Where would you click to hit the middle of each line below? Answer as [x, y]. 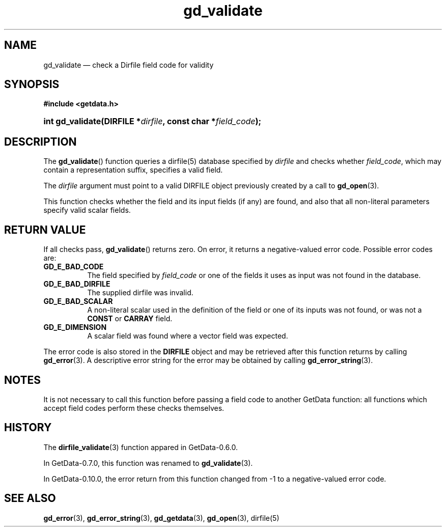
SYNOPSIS [32, 85]
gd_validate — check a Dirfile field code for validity [129, 65]
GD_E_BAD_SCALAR [78, 301]
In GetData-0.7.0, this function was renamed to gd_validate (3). [148, 463]
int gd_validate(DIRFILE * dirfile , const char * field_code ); [152, 121]
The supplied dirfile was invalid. [140, 293]
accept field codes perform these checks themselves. [134, 408]
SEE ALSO [30, 498]
